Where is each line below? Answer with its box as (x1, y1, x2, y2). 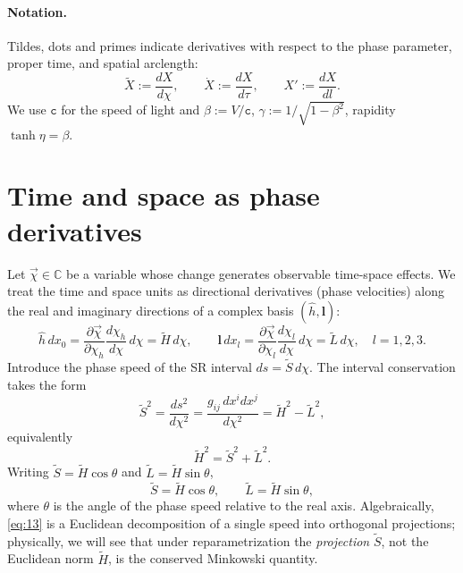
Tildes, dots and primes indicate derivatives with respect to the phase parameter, (7, 36, 452, 55)
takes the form (7, 375, 87, 393)
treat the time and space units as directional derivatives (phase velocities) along (7, 282, 444, 300)
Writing (7, 462, 49, 481)
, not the (381, 531, 429, 550)
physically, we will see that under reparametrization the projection (7, 531, 370, 550)
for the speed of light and (61, 100, 200, 119)
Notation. (7, 2, 67, 21)
